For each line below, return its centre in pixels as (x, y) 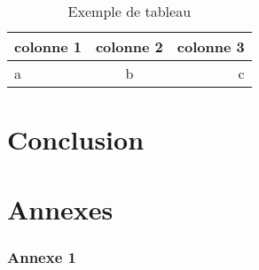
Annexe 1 (42, 256)
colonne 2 (129, 46)
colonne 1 (48, 46)
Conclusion (76, 139)
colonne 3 (211, 46)
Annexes (60, 208)
